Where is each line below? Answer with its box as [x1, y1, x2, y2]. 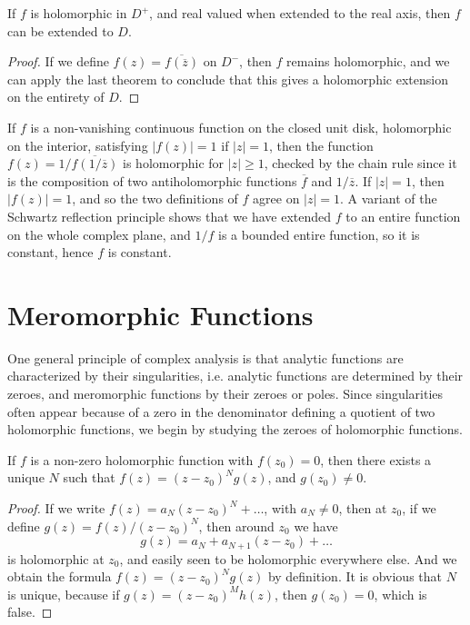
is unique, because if [7, 584, 120, 603]
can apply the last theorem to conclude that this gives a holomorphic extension [7, 69, 448, 88]
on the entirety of [7, 87, 105, 106]
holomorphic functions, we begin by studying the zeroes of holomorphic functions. [7, 420, 463, 439]
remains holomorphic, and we [286, 52, 450, 71]
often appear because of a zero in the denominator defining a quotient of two [7, 402, 435, 421]
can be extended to [7, 21, 114, 40]
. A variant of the [340, 189, 437, 208]
